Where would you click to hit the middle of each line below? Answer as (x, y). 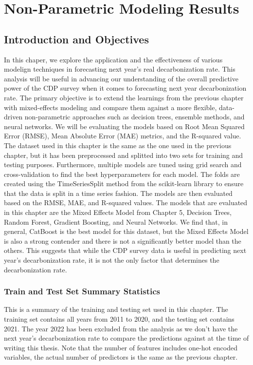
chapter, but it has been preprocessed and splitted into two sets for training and (124, 155)
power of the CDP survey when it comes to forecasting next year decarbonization (125, 88)
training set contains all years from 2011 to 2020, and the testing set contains (119, 319)
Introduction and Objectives (76, 39)
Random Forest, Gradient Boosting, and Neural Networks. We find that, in (116, 221)
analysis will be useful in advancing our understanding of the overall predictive (121, 78)
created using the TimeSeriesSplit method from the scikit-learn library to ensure (124, 183)
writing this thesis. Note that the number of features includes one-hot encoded (121, 347)
